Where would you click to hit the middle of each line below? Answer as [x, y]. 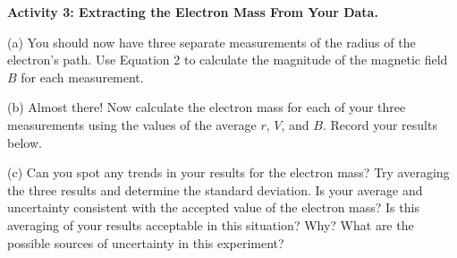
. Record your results [380, 124]
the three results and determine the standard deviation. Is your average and [215, 189]
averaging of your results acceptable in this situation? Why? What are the [211, 224]
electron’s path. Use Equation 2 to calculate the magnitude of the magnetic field [228, 60]
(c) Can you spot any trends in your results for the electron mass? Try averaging [228, 172]
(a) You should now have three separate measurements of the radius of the [212, 42]
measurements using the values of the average [132, 124]
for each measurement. [82, 77]
